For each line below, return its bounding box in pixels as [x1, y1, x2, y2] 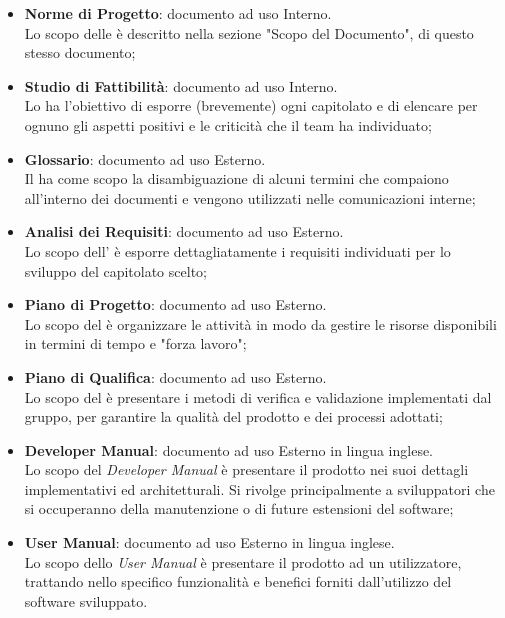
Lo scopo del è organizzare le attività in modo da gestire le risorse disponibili [24, 313, 497, 334]
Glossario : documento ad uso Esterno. [24, 148, 266, 169]
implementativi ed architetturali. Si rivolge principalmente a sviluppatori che [24, 478, 495, 499]
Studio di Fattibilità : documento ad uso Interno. [24, 75, 338, 96]
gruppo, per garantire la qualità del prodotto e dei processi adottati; [24, 406, 443, 427]
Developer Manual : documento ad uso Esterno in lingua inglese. [24, 439, 434, 460]
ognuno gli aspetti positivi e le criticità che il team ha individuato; [24, 114, 432, 135]
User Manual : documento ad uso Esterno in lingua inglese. [24, 532, 395, 553]
